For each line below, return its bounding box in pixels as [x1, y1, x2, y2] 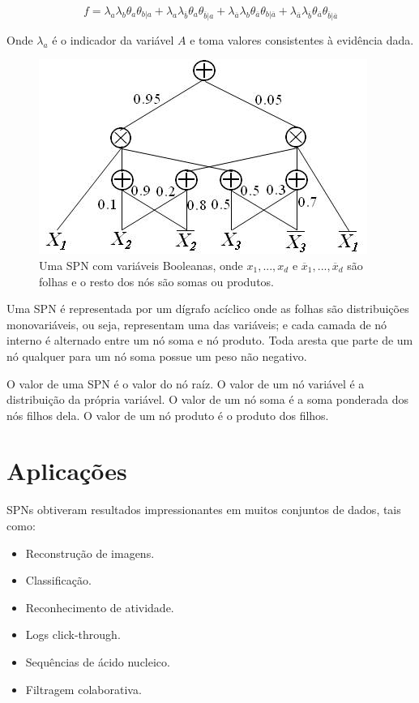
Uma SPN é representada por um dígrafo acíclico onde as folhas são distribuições [6, 300, 409, 317]
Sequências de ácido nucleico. [25, 653, 170, 670]
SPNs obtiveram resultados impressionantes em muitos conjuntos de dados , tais [6, 501, 401, 518]
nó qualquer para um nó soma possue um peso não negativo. [6, 347, 307, 364]
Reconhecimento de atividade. [25, 598, 174, 615]
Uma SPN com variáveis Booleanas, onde [39, 256, 243, 273]
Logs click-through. [25, 626, 121, 643]
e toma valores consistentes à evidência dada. [190, 31, 414, 48]
